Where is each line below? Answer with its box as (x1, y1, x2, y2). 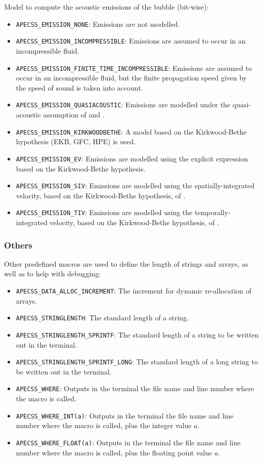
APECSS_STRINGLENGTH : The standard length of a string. (16, 312, 189, 323)
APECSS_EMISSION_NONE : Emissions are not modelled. (16, 18, 180, 29)
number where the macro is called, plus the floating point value (16, 447, 212, 457)
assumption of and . (43, 109, 105, 119)
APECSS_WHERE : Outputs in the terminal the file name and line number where (16, 383, 254, 394)
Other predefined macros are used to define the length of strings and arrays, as (4, 258, 248, 269)
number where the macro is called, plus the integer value (16, 420, 192, 431)
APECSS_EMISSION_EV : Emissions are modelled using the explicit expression (16, 153, 248, 163)
